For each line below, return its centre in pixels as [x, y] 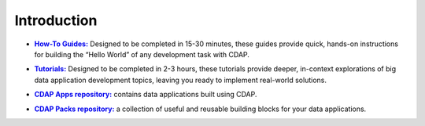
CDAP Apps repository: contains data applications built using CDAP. [146, 95]
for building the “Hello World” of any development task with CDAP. [142, 54]
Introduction [56, 20]
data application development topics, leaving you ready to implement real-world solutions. [180, 80]
